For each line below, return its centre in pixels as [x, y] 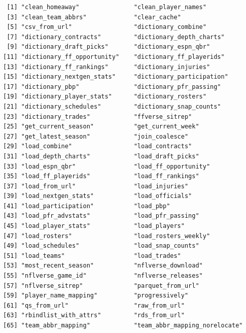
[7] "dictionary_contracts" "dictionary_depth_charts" [116, 37]
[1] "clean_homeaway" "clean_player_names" [107, 7]
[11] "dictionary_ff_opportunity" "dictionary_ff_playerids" [114, 57]
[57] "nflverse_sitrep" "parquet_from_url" [101, 286]
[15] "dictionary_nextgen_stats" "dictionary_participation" [116, 77]
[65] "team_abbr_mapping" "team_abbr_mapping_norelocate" [123, 325]
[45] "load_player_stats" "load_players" [94, 226]
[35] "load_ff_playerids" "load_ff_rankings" [101, 176]
